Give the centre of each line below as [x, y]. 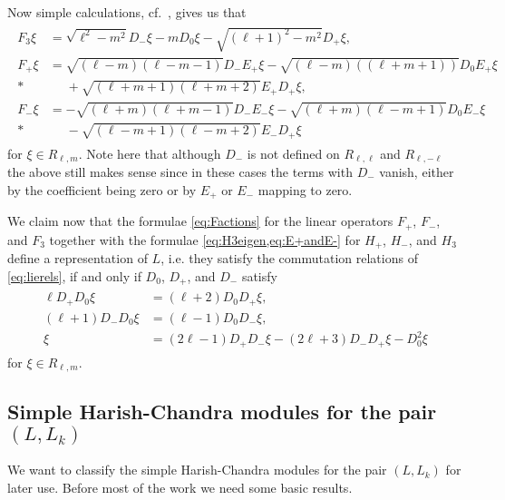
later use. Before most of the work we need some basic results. [180, 487]
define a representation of [78, 257]
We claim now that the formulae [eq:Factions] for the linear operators [200, 221]
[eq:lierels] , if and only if [74, 275]
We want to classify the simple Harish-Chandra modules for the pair [197, 470]
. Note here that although [150, 153]
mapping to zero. [305, 189]
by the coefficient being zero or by [102, 189]
